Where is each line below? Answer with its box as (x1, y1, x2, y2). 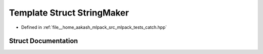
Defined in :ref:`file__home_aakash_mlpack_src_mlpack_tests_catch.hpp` (21, 24, 167, 30)
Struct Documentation (9, 37, 78, 45)
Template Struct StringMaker (9, 7, 129, 18)
